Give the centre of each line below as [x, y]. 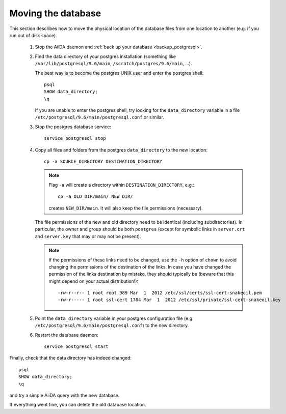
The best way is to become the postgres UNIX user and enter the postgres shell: [119, 73]
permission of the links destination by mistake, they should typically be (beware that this [141, 274]
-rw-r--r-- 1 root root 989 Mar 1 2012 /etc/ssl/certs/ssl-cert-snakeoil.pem [160, 293]
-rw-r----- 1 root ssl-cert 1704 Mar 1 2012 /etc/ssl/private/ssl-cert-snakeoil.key [169, 300]
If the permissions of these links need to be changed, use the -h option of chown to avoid [143, 260]
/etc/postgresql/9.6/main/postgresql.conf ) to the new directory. [112, 326]
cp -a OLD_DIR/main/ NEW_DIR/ [96, 197]
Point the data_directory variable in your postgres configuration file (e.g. [114, 318]
